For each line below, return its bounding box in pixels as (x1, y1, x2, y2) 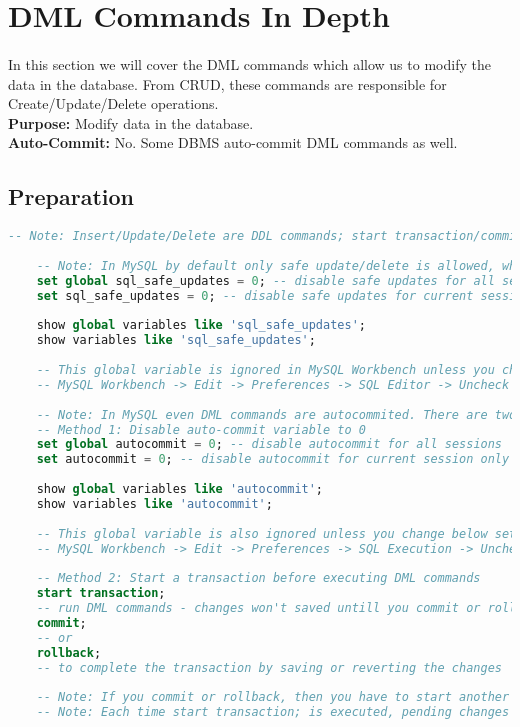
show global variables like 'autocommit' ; (36, 482, 324, 497)
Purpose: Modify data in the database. (8, 112, 254, 133)
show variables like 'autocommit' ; (36, 496, 273, 511)
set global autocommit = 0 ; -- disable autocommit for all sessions (36, 437, 503, 452)
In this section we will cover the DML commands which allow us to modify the (8, 53, 491, 74)
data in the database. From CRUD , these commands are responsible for (8, 73, 447, 94)
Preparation (8, 181, 134, 212)
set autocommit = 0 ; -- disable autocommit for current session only (36, 452, 510, 467)
